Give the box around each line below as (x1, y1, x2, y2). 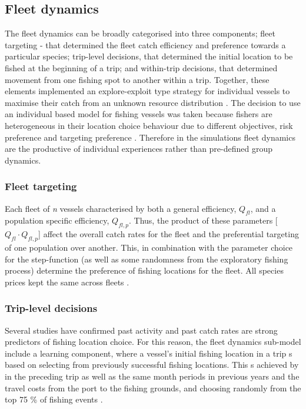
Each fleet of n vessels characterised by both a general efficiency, (5, 202, 237, 214)
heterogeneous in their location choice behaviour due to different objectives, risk (5, 119, 293, 131)
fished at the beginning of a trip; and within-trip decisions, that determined (5, 61, 278, 74)
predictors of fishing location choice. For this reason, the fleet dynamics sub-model (5, 335, 301, 348)
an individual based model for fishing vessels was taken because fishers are (5, 108, 272, 120)
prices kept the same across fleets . (5, 275, 129, 288)
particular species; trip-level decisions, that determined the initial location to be (5, 50, 293, 62)
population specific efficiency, (5, 214, 109, 227)
